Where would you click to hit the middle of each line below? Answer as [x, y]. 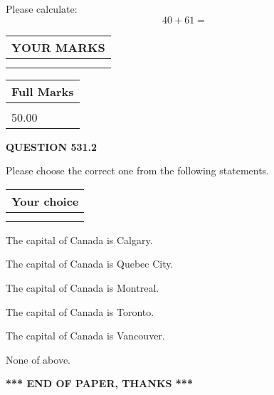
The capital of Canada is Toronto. [80, 311]
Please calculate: [42, 9]
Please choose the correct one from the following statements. [138, 170]
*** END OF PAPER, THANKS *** [99, 383]
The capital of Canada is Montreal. [83, 287]
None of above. [38, 359]
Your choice [45, 201]
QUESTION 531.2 [52, 146]
